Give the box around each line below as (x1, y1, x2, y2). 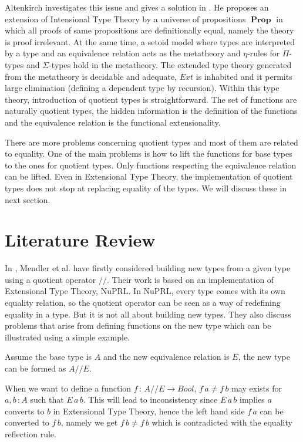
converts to (5, 404, 45, 417)
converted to (5, 416, 49, 428)
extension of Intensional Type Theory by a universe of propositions (5, 12, 246, 25)
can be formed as (5, 362, 66, 374)
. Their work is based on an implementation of (107, 273, 274, 285)
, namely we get (60, 416, 118, 428)
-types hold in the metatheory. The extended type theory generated (49, 58, 292, 70)
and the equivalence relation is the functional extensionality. (5, 116, 221, 128)
